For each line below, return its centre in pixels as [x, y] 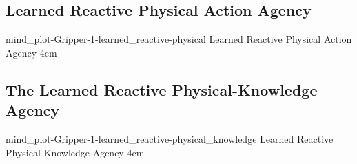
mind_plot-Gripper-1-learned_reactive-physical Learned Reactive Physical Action [179, 39]
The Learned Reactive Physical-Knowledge [162, 89]
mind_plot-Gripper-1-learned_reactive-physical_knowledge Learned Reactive [170, 138]
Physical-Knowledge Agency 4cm [75, 152]
